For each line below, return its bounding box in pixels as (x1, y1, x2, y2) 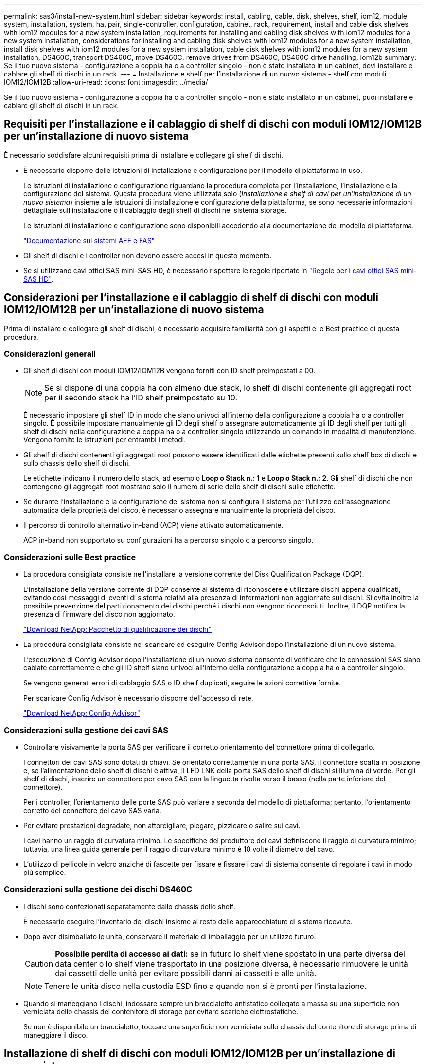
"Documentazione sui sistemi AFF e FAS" (23, 236, 155, 245)
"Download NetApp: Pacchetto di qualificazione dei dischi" (23, 625, 212, 634)
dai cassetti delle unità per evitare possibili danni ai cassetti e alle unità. (55, 968, 317, 978)
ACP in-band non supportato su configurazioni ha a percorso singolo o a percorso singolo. (23, 536, 314, 545)
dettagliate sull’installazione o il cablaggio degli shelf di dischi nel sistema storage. (23, 206, 287, 214)
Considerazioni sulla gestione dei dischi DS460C (4, 884, 193, 894)
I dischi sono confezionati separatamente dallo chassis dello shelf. (23, 902, 235, 911)
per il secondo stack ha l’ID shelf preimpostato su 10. (44, 393, 238, 403)
